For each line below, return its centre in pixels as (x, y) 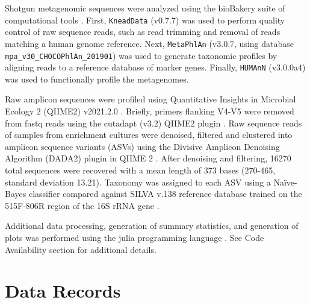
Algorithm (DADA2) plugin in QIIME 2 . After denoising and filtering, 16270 (148, 158)
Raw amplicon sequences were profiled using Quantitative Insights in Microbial (150, 99)
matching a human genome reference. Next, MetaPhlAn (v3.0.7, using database (149, 43)
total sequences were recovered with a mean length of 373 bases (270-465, (140, 170)
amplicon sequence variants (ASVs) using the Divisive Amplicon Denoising (142, 146)
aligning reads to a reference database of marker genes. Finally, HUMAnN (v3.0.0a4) (155, 67)
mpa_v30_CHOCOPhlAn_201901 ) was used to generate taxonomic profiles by (141, 55)
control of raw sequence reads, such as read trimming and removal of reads (143, 32)
